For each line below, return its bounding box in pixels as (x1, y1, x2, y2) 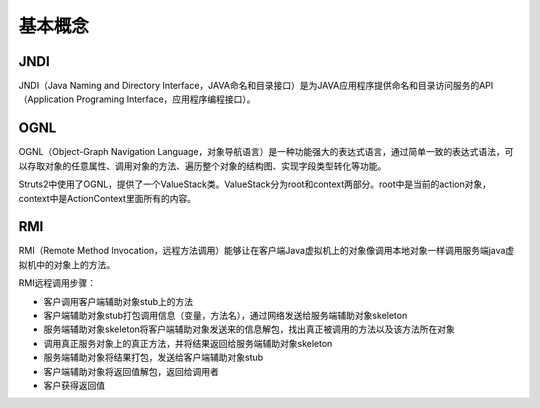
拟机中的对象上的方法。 (18, 258, 115, 270)
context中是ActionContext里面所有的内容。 (18, 192, 197, 204)
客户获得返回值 (43, 379, 105, 391)
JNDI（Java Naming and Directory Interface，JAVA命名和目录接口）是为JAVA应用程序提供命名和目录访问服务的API (18, 80, 494, 92)
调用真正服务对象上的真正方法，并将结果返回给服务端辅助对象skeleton (43, 337, 333, 349)
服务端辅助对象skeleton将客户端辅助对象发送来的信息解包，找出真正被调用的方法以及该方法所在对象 (43, 323, 455, 335)
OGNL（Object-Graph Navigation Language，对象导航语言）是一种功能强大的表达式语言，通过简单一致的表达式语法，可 (18, 146, 514, 158)
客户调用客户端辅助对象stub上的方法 (43, 295, 194, 307)
